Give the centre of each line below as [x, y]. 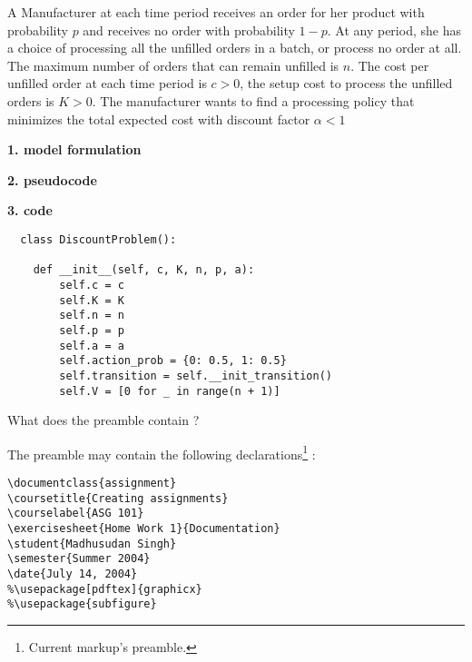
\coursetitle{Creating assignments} [118, 498]
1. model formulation [74, 149]
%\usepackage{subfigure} [82, 604]
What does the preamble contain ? [103, 420]
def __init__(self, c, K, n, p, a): [144, 270]
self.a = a [92, 346]
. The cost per [390, 65]
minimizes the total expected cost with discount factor [159, 119]
